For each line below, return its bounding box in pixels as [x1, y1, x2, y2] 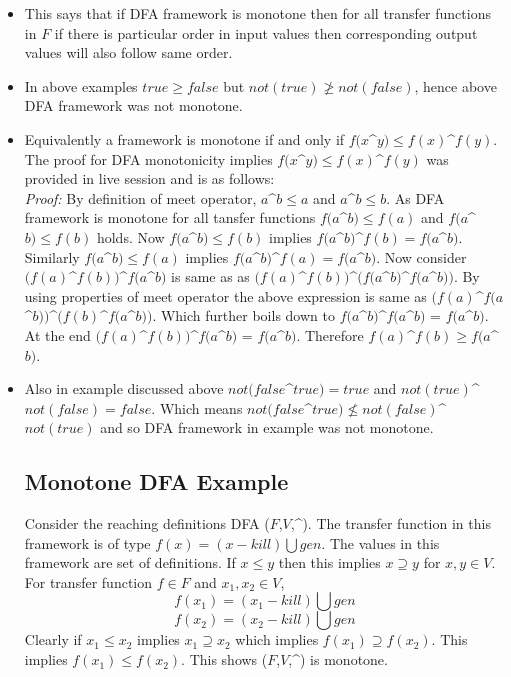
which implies [235, 629, 319, 650]
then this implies [278, 552, 381, 573]
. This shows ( [181, 649, 268, 670]
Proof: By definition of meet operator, [24, 187, 257, 208]
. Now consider [376, 246, 467, 267]
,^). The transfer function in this [290, 513, 491, 534]
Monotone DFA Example [24, 466, 289, 497]
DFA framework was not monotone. [24, 95, 243, 116]
